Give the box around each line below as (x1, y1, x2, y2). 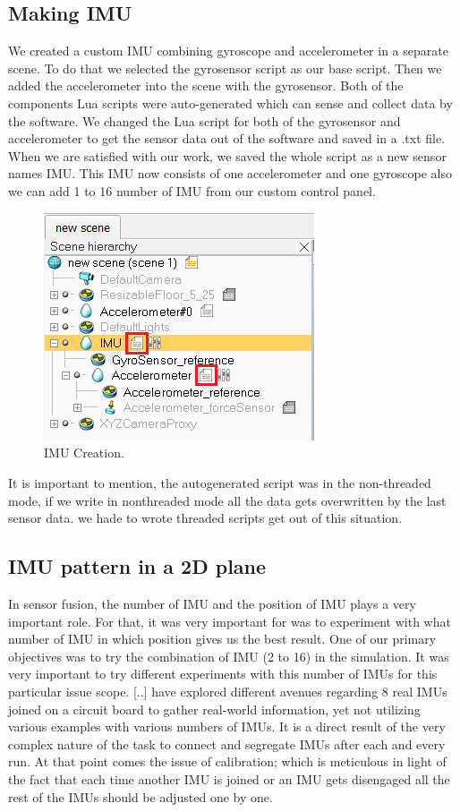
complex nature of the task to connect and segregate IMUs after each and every (8, 734, 446, 753)
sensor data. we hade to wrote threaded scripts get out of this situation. (8, 509, 403, 527)
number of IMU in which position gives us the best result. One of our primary (8, 629, 437, 648)
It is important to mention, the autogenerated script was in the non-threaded (8, 474, 431, 492)
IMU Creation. (44, 443, 124, 462)
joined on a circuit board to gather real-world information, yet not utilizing (8, 699, 421, 718)
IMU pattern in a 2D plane (8, 552, 267, 580)
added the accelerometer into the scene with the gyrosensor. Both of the (8, 76, 404, 95)
